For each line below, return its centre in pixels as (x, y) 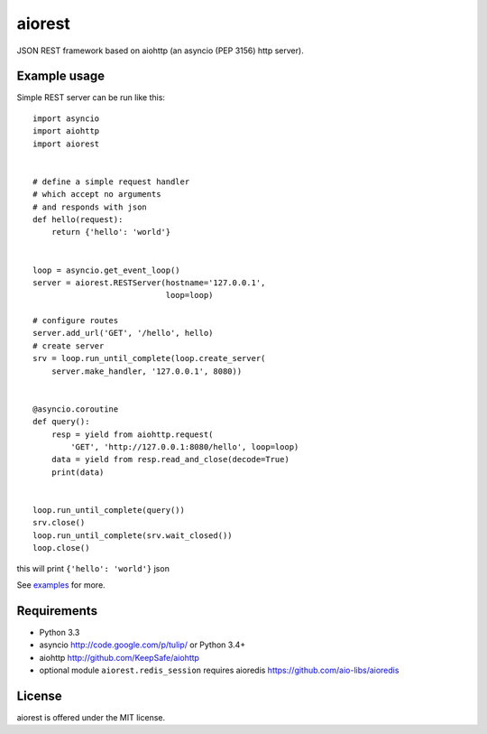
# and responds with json (90, 207)
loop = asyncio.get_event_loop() (106, 270)
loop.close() (61, 548)
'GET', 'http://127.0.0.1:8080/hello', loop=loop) (185, 447)
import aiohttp (66, 131)
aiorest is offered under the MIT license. (91, 717)
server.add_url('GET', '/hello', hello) (123, 333)
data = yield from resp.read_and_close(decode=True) (170, 460)
